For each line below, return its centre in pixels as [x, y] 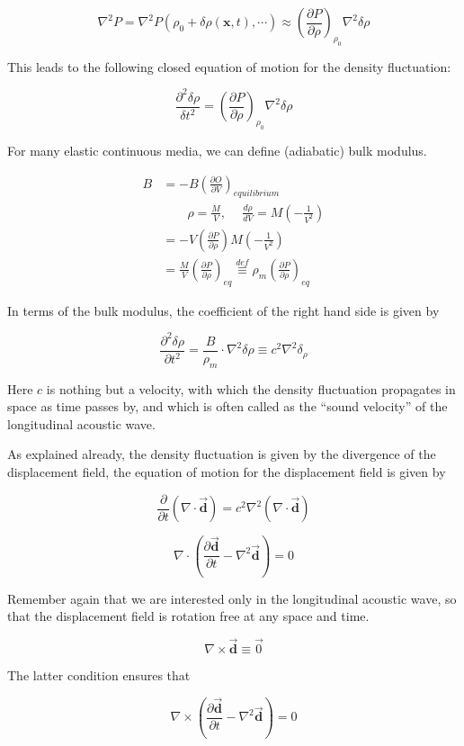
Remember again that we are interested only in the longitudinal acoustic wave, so [232, 598]
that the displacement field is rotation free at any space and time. [188, 616]
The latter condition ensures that [99, 674]
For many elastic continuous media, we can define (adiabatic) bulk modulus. [217, 151]
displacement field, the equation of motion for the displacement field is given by [227, 472]
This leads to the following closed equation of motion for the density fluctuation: [229, 66]
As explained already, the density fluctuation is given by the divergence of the [222, 454]
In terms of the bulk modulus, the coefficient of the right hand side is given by [223, 310]
